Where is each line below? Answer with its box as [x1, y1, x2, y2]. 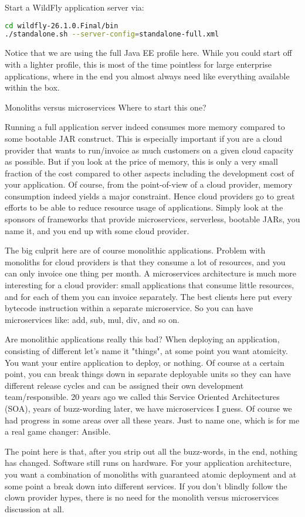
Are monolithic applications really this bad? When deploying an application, [5, 333, 280, 345]
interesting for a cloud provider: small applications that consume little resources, [5, 279, 294, 291]
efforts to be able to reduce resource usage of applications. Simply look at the [5, 201, 283, 214]
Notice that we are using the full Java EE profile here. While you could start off [5, 46, 292, 59]
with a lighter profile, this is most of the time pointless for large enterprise [5, 58, 272, 70]
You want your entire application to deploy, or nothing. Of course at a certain [5, 356, 284, 368]
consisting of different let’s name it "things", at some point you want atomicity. [5, 345, 288, 356]
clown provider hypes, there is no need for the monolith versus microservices [5, 491, 279, 503]
